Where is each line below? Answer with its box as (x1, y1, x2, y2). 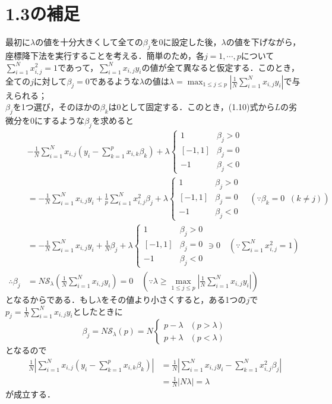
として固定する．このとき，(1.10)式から (121, 101, 275, 113)
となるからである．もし (5, 293, 97, 305)
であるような (89, 74, 140, 87)
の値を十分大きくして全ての (35, 36, 143, 48)
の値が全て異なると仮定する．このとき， (141, 61, 300, 73)
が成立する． (5, 388, 55, 400)
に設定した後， (163, 36, 222, 48)
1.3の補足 (5, 1, 80, 26)
